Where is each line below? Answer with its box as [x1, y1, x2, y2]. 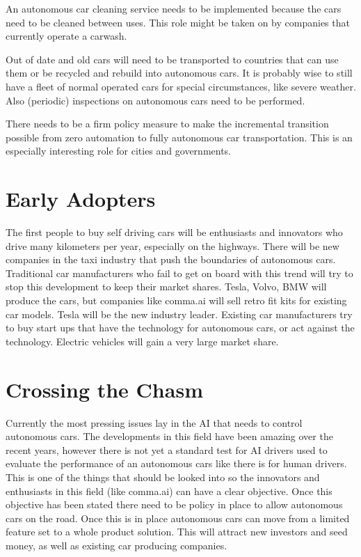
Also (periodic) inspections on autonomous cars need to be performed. [6, 93, 305, 107]
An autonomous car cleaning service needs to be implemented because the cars [6, 1, 342, 15]
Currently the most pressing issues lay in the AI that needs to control [6, 415, 303, 430]
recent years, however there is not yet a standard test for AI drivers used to [6, 442, 328, 457]
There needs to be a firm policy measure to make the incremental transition [6, 116, 329, 131]
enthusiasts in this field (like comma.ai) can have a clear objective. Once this [6, 483, 332, 498]
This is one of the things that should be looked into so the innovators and [6, 469, 320, 484]
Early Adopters [6, 185, 156, 213]
